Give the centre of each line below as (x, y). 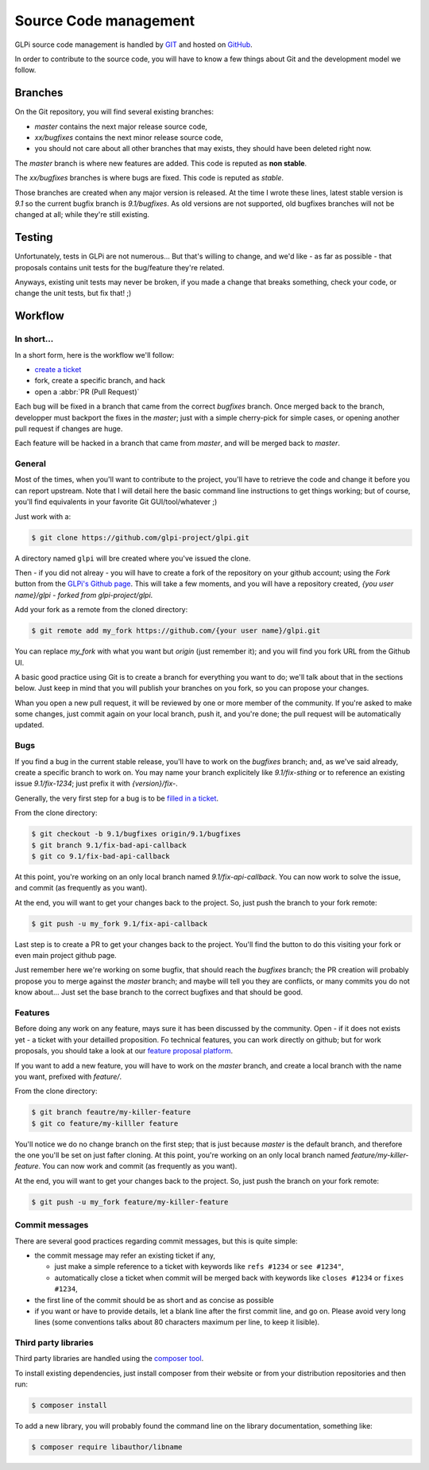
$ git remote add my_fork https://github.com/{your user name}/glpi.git (176, 631)
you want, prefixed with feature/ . (68, 1076)
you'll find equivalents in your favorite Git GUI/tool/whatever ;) (116, 502)
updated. (29, 725)
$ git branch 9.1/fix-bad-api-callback (109, 845)
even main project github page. (66, 956)
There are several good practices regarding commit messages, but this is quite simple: (156, 1241)
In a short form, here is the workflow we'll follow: (95, 355)
